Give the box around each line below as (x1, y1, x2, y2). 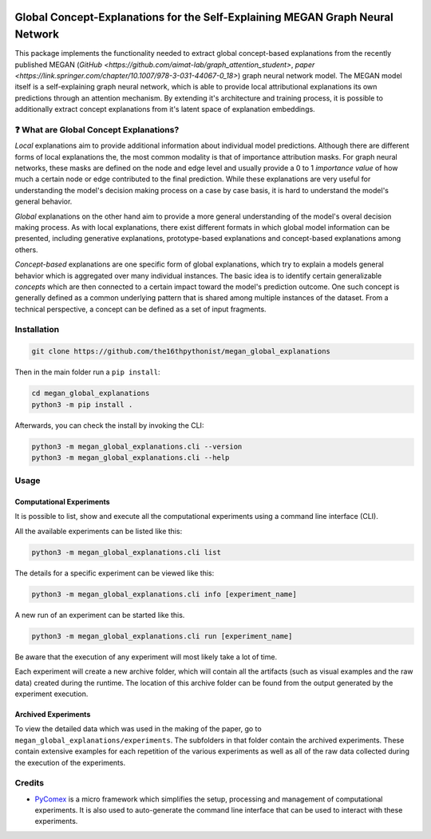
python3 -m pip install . (31, 400, 133, 409)
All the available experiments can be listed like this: (14, 526, 183, 536)
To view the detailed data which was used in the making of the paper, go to (14, 724, 263, 734)
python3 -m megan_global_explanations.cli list (31, 548, 221, 556)
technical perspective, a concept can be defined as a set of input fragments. (14, 304, 267, 314)
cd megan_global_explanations (31, 389, 150, 398)
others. (14, 244, 39, 255)
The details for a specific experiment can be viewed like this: (14, 568, 215, 578)
